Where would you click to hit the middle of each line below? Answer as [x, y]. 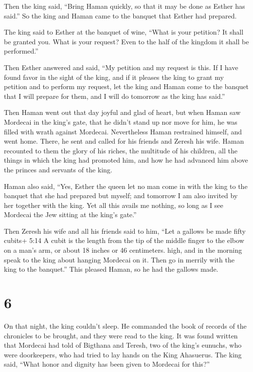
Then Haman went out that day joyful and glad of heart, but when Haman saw [122, 112]
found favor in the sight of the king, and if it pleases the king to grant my [114, 77]
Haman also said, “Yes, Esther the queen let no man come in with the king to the [126, 186]
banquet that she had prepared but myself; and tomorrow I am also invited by [121, 195]
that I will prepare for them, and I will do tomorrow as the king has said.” [115, 96]
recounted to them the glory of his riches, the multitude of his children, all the [121, 150]
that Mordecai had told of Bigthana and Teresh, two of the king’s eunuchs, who [123, 345]
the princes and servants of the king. [58, 169]
